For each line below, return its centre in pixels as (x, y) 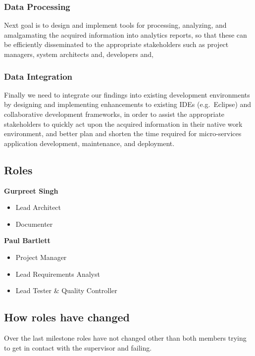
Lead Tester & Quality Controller (66, 290)
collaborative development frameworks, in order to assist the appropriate (114, 114)
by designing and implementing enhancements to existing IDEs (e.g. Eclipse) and (128, 104)
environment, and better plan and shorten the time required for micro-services (123, 133)
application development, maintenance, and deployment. (89, 143)
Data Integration (38, 76)
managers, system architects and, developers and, (79, 54)
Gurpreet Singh (31, 190)
